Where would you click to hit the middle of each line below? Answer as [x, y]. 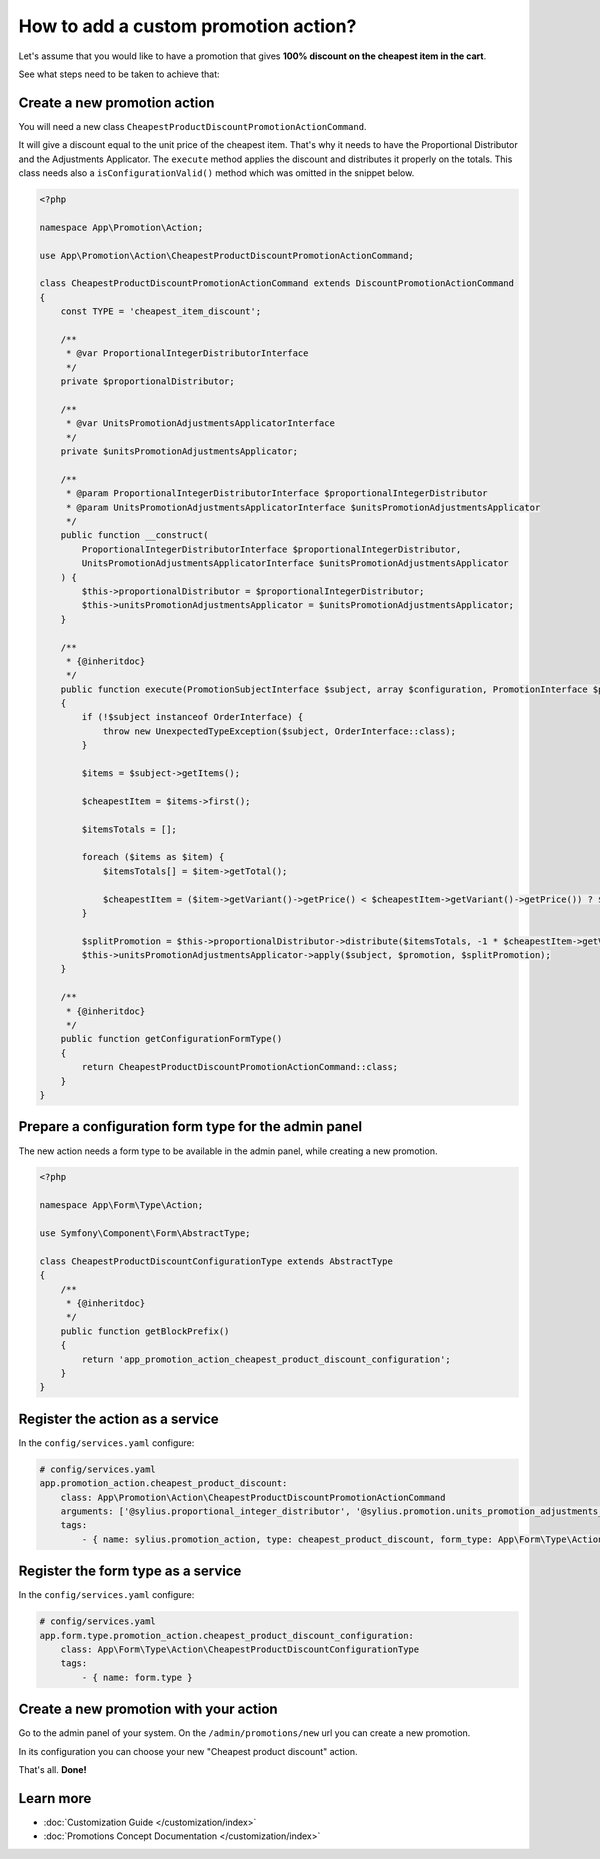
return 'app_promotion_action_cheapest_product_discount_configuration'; [266, 1359]
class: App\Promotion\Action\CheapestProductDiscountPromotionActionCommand [253, 1497]
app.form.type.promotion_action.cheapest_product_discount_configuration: [227, 1635]
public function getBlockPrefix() [145, 1331]
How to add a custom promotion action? [187, 26]
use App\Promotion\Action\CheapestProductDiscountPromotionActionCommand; [227, 255]
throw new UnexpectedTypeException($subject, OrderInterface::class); [279, 731]
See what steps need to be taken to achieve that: [119, 74]
